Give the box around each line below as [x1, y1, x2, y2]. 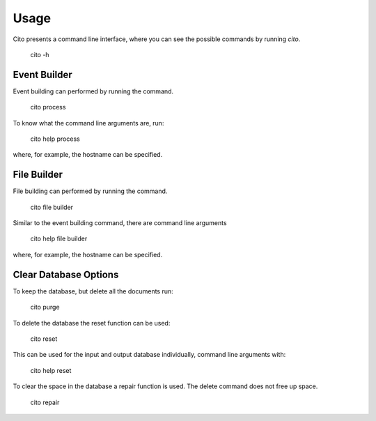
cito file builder [30, 203, 73, 211]
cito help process [30, 135, 80, 143]
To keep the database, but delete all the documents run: [13, 286, 173, 296]
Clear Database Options [13, 268, 119, 280]
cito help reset [30, 366, 72, 374]
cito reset [30, 335, 58, 343]
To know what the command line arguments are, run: [13, 118, 164, 127]
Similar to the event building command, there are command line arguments [13, 219, 227, 227]
